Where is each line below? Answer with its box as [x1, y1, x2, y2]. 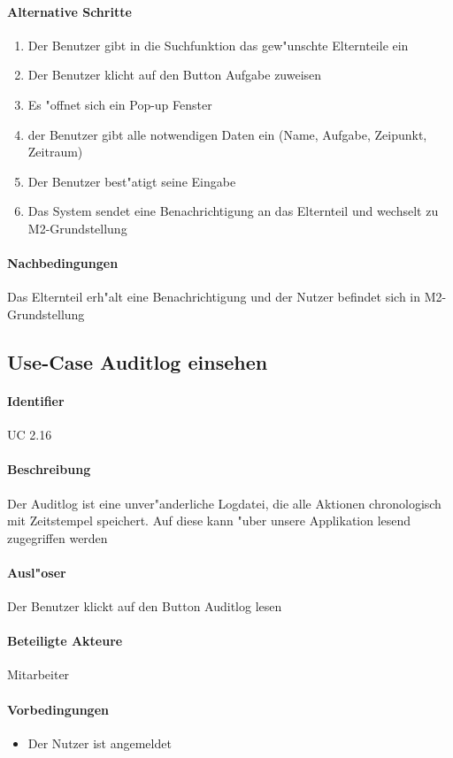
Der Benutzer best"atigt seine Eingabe [27, 172, 236, 190]
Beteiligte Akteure [7, 632, 123, 650]
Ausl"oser [7, 563, 66, 581]
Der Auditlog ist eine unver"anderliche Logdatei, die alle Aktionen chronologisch [7, 494, 441, 512]
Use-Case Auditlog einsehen [7, 348, 268, 375]
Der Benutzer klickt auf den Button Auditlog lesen [7, 597, 282, 616]
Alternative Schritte [7, 2, 132, 20]
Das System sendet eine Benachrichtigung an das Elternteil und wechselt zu [27, 202, 439, 220]
